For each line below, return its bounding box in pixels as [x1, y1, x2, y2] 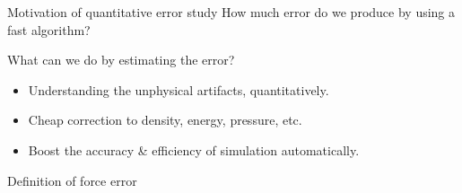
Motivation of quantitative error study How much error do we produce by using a [7, 3, 456, 21]
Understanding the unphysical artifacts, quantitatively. [28, 80, 329, 99]
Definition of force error [7, 171, 137, 189]
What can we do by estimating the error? [7, 50, 235, 69]
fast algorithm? [7, 20, 91, 39]
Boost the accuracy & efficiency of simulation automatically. [28, 140, 360, 159]
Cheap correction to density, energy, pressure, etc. [28, 110, 302, 129]
